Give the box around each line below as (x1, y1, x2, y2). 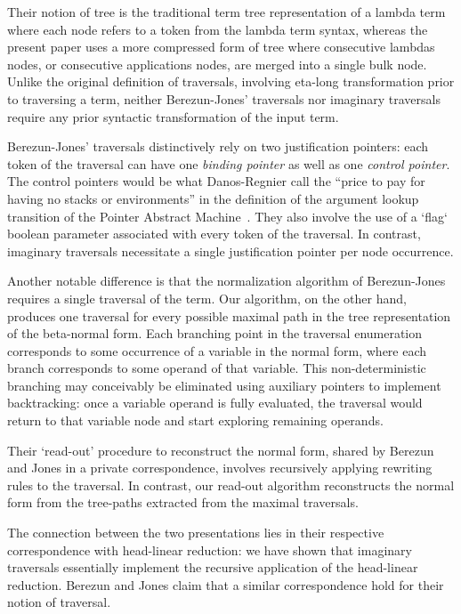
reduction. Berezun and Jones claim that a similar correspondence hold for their (7, 575, 444, 594)
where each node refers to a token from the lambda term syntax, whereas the (7, 20, 428, 38)
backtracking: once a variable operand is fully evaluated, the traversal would (7, 393, 423, 412)
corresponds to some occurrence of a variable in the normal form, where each (7, 341, 427, 360)
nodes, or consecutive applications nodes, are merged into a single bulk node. (7, 54, 427, 73)
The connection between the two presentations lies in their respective (7, 523, 384, 542)
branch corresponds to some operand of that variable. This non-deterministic (7, 359, 426, 377)
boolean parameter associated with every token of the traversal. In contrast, (7, 224, 421, 243)
